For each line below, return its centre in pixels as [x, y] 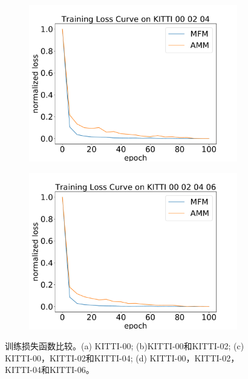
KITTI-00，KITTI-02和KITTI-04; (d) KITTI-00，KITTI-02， [122, 357]
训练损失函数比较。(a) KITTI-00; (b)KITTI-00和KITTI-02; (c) [125, 346]
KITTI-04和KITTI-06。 [50, 370]
